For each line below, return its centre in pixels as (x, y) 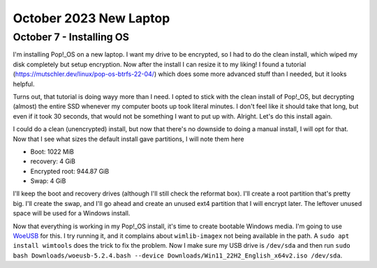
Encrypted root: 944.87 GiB (70, 171)
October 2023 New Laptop (91, 18)
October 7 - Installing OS (71, 37)
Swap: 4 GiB (48, 181)
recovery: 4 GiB (53, 161)
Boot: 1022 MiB (52, 151)
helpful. (24, 84)
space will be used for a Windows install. (72, 214)
